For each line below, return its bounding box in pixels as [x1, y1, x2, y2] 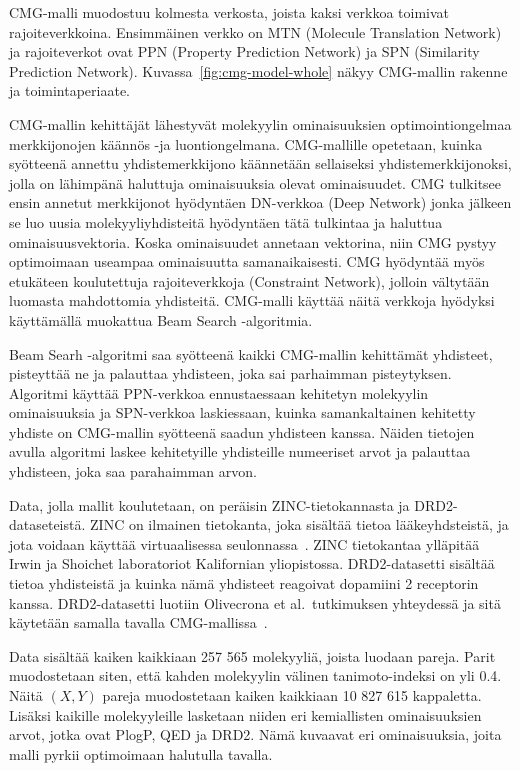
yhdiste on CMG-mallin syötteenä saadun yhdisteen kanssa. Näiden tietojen [9, 421, 475, 442]
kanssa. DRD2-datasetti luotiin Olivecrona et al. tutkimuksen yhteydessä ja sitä [9, 592, 501, 613]
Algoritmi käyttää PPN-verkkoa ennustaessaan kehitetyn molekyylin [9, 382, 429, 403]
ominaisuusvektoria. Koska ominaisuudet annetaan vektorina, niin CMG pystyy [9, 231, 497, 252]
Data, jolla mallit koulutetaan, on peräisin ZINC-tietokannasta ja [9, 494, 410, 515]
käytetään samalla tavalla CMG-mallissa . [9, 612, 268, 633]
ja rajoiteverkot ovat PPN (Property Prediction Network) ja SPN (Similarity [9, 41, 480, 62]
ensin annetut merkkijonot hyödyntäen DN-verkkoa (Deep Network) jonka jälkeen [9, 192, 512, 213]
